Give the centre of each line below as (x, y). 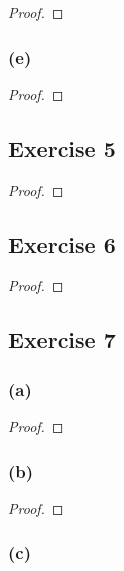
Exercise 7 (62, 339)
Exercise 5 (62, 147)
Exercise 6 (62, 243)
